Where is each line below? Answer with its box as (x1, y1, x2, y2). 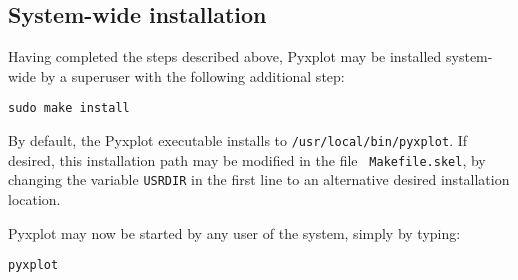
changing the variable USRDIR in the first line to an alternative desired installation (8, 169, 510, 190)
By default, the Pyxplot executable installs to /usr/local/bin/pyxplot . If (8, 130, 468, 151)
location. (8, 189, 61, 210)
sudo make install (8, 101, 130, 116)
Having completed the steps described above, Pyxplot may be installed (8, 46, 442, 67)
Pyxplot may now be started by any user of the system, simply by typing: (8, 222, 461, 243)
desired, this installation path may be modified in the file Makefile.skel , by (8, 149, 486, 170)
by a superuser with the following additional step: (40, 65, 345, 86)
